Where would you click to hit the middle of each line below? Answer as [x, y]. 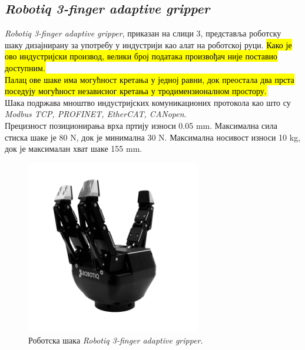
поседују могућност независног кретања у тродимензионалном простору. [136, 91]
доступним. [25, 67]
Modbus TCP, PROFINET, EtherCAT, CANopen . [96, 114]
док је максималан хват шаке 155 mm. [74, 149]
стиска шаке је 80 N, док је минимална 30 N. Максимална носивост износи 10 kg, [153, 137]
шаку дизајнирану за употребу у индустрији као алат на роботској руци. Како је [148, 44]
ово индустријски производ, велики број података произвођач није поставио [141, 56]
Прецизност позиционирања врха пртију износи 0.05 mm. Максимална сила [141, 125]
